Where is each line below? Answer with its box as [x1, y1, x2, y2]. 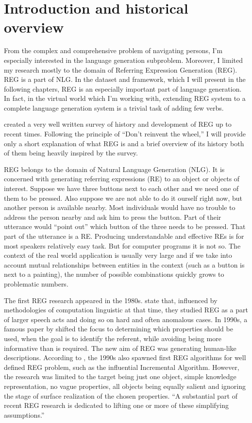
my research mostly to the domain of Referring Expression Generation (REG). [4, 64, 237, 75]
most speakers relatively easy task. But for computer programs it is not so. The [4, 240, 241, 250]
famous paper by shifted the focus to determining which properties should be [4, 324, 233, 334]
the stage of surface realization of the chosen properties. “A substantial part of [4, 390, 237, 401]
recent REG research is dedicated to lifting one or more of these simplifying [4, 400, 229, 410]
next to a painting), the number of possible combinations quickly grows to [4, 269, 224, 279]
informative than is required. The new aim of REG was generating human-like [4, 343, 236, 353]
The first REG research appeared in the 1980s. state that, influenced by [4, 295, 218, 305]
